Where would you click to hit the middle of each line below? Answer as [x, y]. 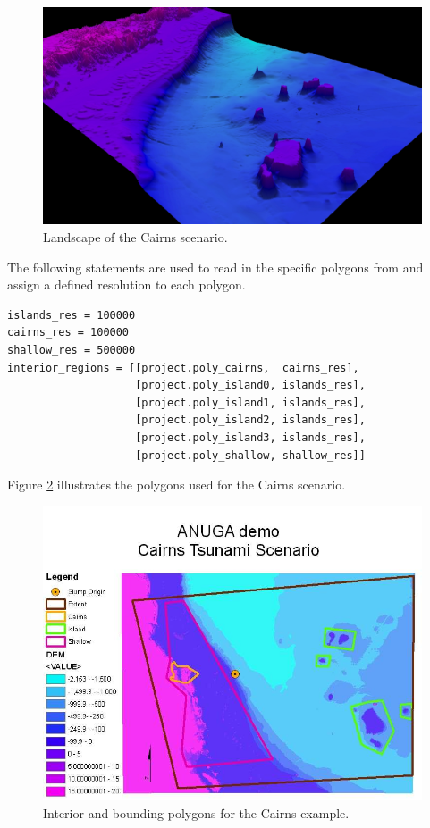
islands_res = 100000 [72, 315]
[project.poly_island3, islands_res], [250, 438]
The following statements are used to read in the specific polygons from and [215, 267]
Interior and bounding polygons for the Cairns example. [196, 812]
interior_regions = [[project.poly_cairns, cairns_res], [183, 368]
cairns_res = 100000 [68, 333]
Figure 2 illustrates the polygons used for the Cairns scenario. [177, 485]
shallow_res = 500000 [72, 351]
